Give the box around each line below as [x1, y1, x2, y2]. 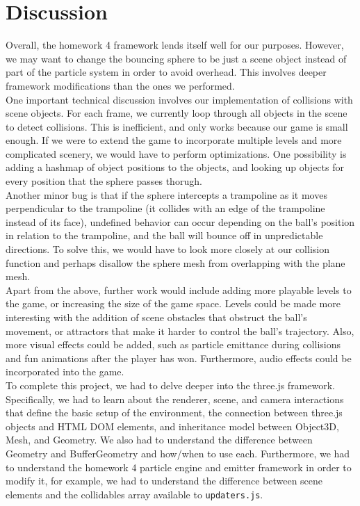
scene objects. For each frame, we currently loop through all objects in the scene [6, 106, 347, 120]
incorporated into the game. [6, 364, 124, 379]
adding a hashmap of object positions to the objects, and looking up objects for [6, 160, 344, 174]
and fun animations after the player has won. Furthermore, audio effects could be [6, 350, 352, 365]
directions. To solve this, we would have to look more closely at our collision [6, 242, 329, 256]
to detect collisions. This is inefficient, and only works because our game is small [6, 119, 348, 133]
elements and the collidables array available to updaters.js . [6, 487, 263, 501]
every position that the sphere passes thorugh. [6, 174, 202, 188]
